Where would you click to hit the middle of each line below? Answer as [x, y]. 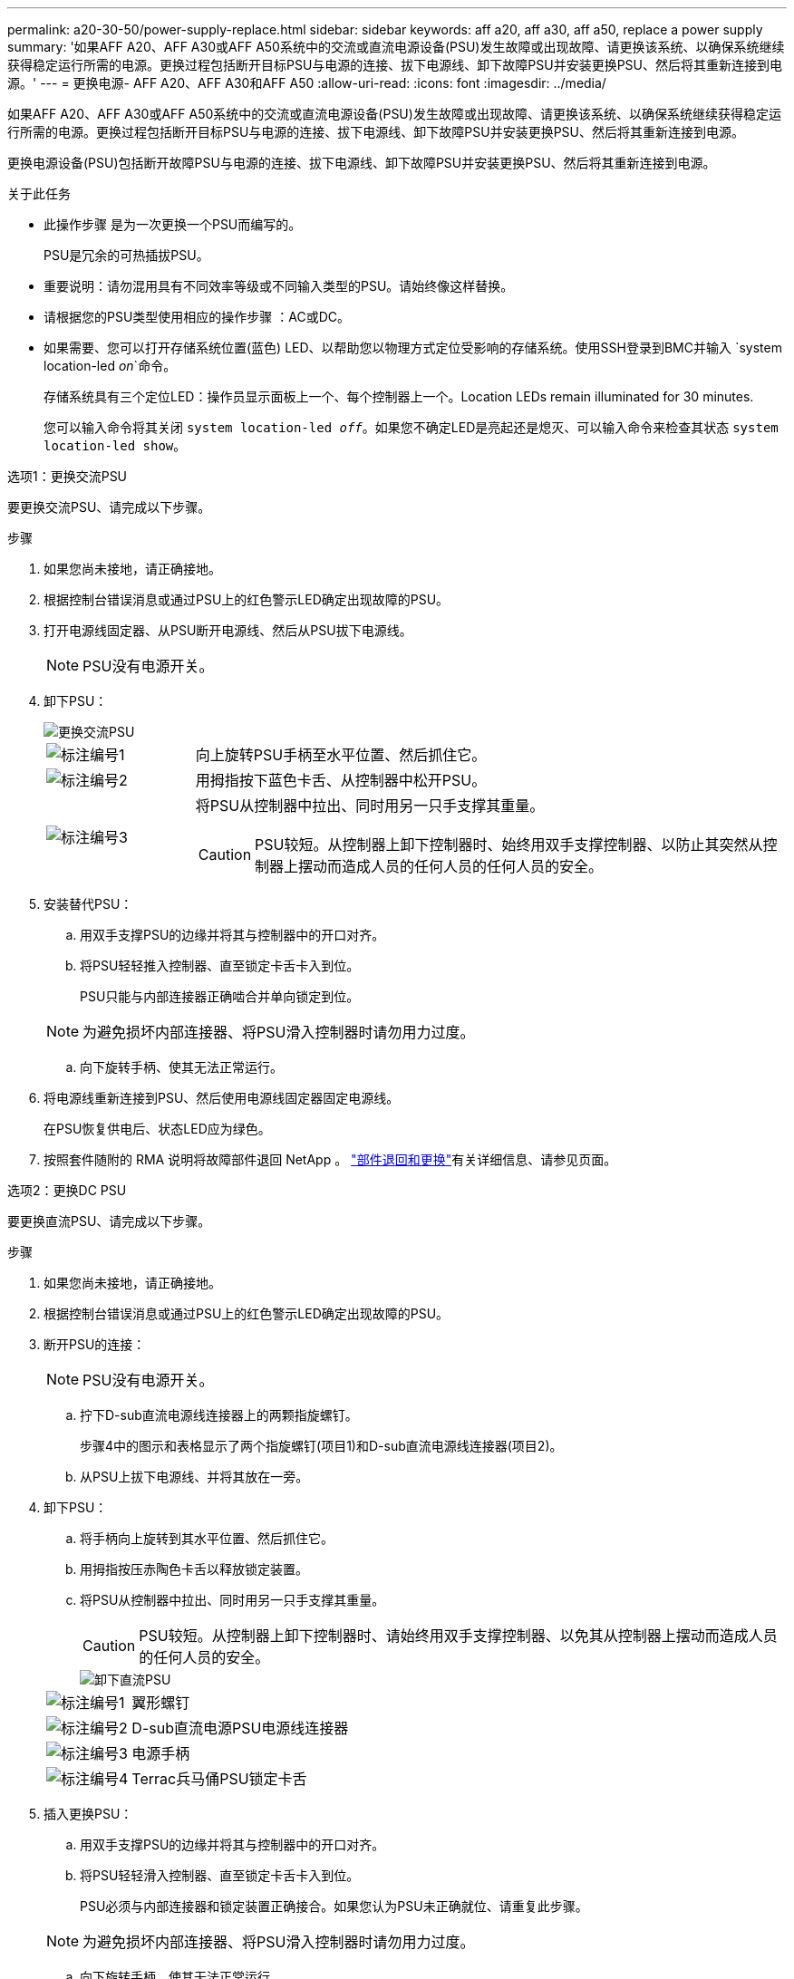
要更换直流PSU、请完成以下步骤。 [109, 1221]
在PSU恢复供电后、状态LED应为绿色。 [157, 1129]
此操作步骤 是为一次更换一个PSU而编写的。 [173, 224]
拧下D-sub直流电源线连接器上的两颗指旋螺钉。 [219, 1415]
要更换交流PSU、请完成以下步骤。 [109, 507]
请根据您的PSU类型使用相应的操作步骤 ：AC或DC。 [197, 317]
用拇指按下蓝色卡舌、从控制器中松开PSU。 [341, 780]
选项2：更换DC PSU [67, 1190]
